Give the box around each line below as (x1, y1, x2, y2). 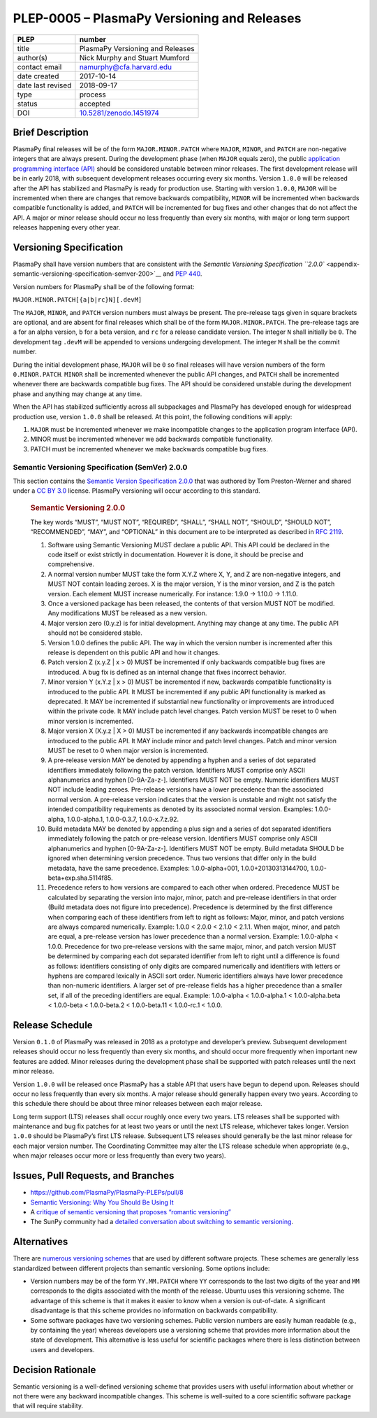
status (17, 99, 38, 108)
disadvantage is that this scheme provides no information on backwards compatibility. (30, 1306, 279, 1315)
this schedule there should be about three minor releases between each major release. (13, 1100, 263, 1108)
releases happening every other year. (13, 223, 121, 232)
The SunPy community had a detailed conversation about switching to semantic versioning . (30, 1218, 293, 1226)
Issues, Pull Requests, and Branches (13, 1170, 175, 1182)
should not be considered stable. (47, 629, 143, 637)
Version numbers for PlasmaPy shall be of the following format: (13, 282, 195, 290)
